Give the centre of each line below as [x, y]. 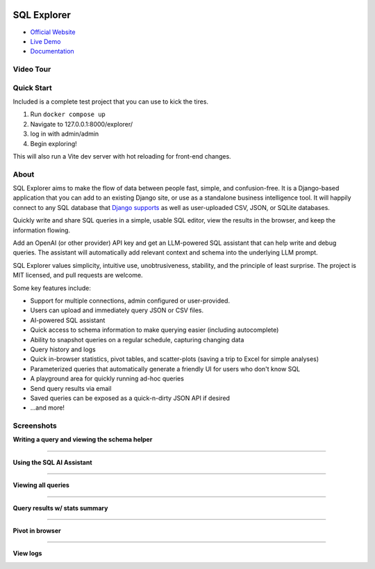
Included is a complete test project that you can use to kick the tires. [110, 102]
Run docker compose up [68, 114]
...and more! [48, 408]
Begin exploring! [54, 143]
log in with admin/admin [65, 134]
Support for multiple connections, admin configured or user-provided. [130, 300]
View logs [27, 554]
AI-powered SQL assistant [68, 320]
